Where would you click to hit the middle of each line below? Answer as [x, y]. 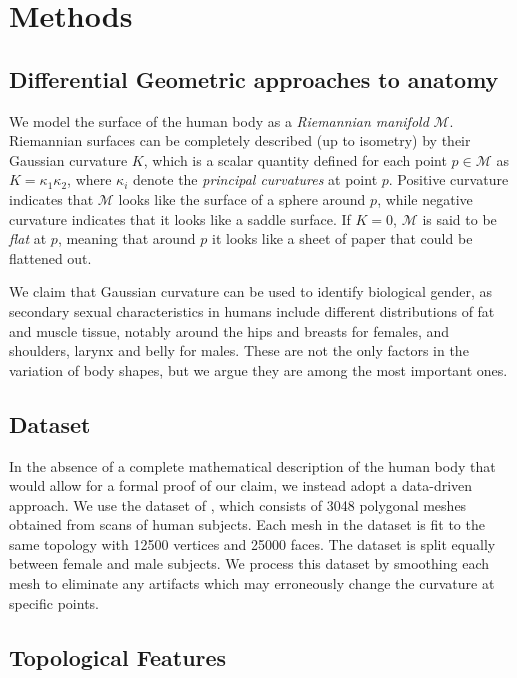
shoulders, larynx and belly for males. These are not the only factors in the [239, 350]
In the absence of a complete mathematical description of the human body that [252, 465]
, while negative [425, 198]
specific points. [54, 602]
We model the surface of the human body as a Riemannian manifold [219, 120]
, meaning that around [126, 238]
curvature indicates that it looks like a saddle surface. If [180, 218]
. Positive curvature [448, 179]
